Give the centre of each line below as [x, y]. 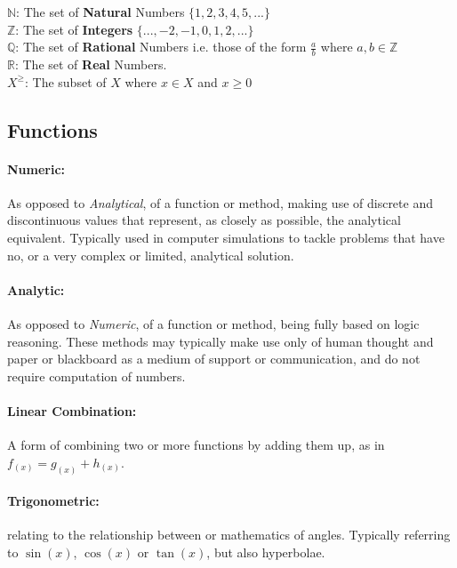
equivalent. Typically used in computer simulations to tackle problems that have [226, 237]
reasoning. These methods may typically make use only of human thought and [220, 341]
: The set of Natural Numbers [100, 12]
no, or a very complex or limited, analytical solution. [151, 255]
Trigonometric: [53, 501]
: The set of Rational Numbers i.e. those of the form [161, 47]
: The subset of [66, 81]
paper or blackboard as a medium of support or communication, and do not [214, 359]
